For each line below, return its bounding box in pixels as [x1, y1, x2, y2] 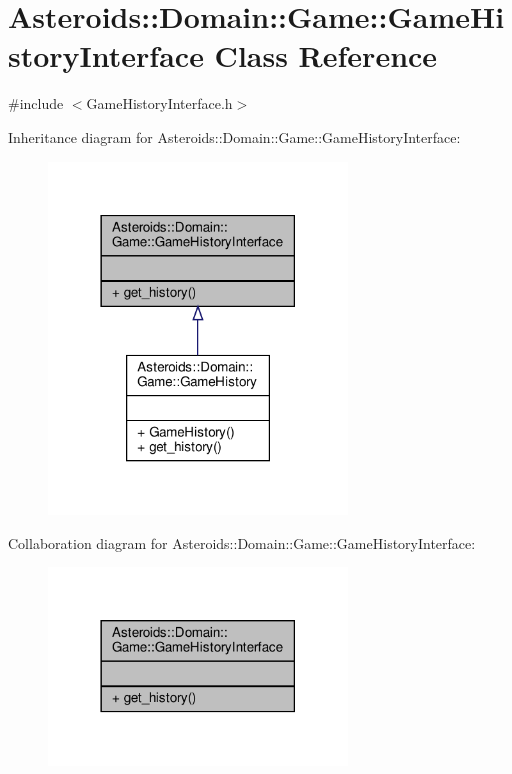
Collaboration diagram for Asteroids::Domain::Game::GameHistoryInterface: [8, 532, 476, 553]
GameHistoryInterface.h [86, 93, 233, 114]
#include [8, 93, 64, 114]
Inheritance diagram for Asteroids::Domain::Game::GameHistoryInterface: [8, 126, 461, 147]
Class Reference [214, 35, 438, 76]
